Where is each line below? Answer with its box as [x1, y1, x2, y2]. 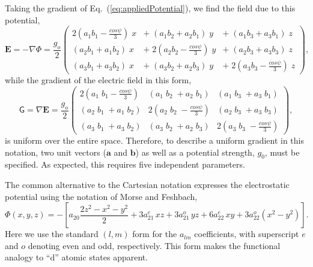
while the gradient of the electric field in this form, [5, 74, 192, 86]
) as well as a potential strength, [135, 145, 255, 158]
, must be [264, 145, 300, 158]
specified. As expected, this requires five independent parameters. [5, 158, 245, 171]
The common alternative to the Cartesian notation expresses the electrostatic [5, 178, 290, 191]
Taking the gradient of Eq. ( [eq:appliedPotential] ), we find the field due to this [5, 2, 296, 14]
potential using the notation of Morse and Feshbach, [5, 190, 198, 202]
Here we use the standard [5, 227, 99, 240]
